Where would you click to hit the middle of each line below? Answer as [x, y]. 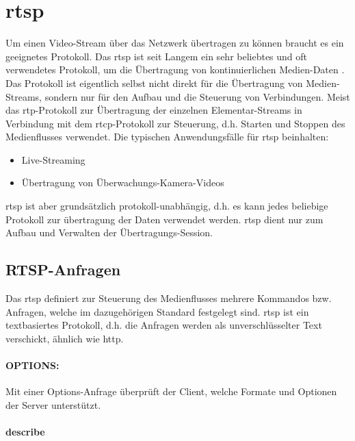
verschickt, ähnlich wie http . [65, 338]
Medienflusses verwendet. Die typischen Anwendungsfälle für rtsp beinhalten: [167, 137]
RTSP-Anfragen [63, 269]
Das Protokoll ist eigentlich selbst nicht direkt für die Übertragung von [154, 83]
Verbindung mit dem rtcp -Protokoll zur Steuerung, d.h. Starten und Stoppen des [175, 123]
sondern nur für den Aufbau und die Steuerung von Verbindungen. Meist [197, 96]
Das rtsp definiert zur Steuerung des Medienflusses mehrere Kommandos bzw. [169, 298]
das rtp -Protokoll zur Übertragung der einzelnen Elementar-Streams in [154, 110]
